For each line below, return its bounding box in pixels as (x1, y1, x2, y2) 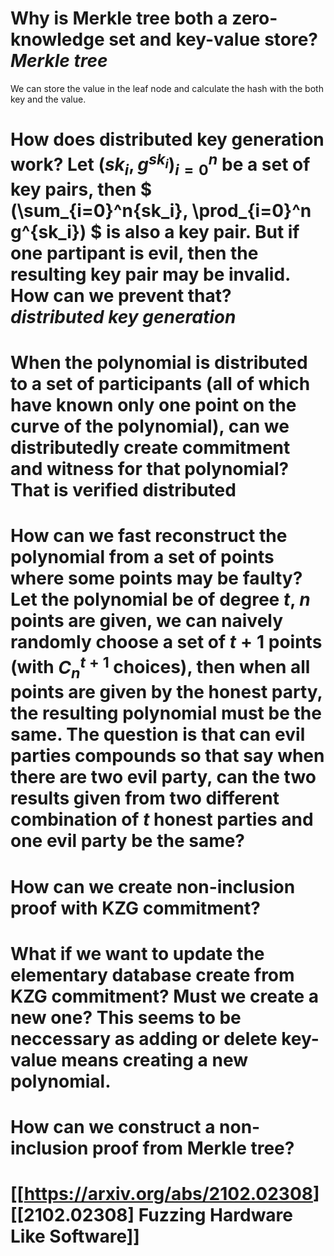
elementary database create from (10, 963, 295, 986)
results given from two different (10, 787, 280, 810)
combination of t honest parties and (10, 808, 314, 831)
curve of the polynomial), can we (10, 415, 290, 438)
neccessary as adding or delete (10, 1027, 278, 1050)
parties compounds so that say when (10, 745, 325, 767)
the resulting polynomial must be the (10, 702, 322, 725)
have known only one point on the (10, 394, 297, 417)
